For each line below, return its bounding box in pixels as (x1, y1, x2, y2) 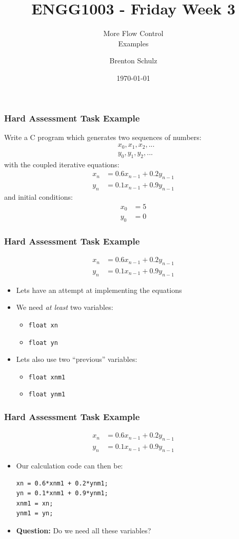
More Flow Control (103, 28, 164, 39)
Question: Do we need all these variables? (16, 525, 151, 535)
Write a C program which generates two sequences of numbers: (4, 131, 202, 142)
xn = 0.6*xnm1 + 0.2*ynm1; (16, 479, 108, 487)
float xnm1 (28, 373, 66, 381)
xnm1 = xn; (16, 499, 53, 507)
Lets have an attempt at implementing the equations (16, 284, 182, 295)
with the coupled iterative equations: (4, 159, 120, 169)
